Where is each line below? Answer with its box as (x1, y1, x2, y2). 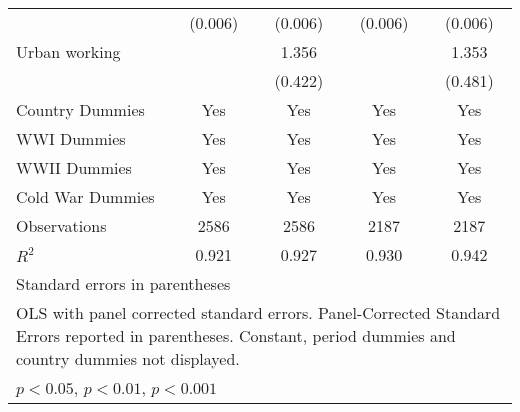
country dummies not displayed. (16, 347, 240, 370)
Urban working (16, 40, 121, 63)
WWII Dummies (16, 156, 132, 179)
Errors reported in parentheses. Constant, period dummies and (16, 324, 456, 347)
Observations (16, 214, 107, 237)
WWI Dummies (16, 127, 126, 150)
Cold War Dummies (16, 185, 155, 208)
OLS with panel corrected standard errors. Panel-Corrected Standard (16, 301, 501, 324)
